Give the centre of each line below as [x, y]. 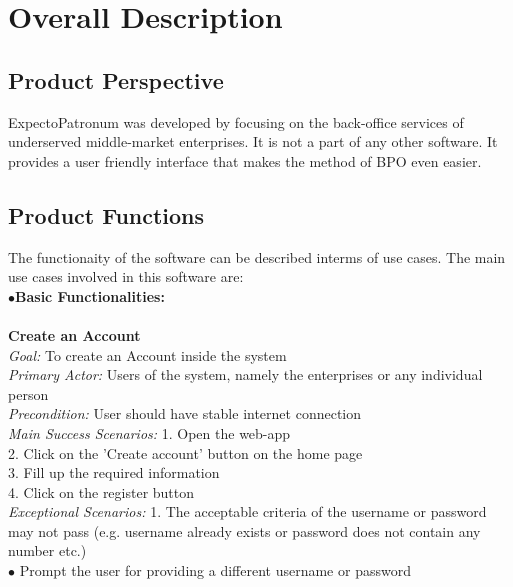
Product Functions [106, 214]
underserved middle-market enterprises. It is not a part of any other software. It [253, 141]
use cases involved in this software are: [126, 276]
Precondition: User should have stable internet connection [185, 413]
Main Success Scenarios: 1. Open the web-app [149, 432]
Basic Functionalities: [90, 295]
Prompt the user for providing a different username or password [215, 570]
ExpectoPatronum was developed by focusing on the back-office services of [236, 121]
